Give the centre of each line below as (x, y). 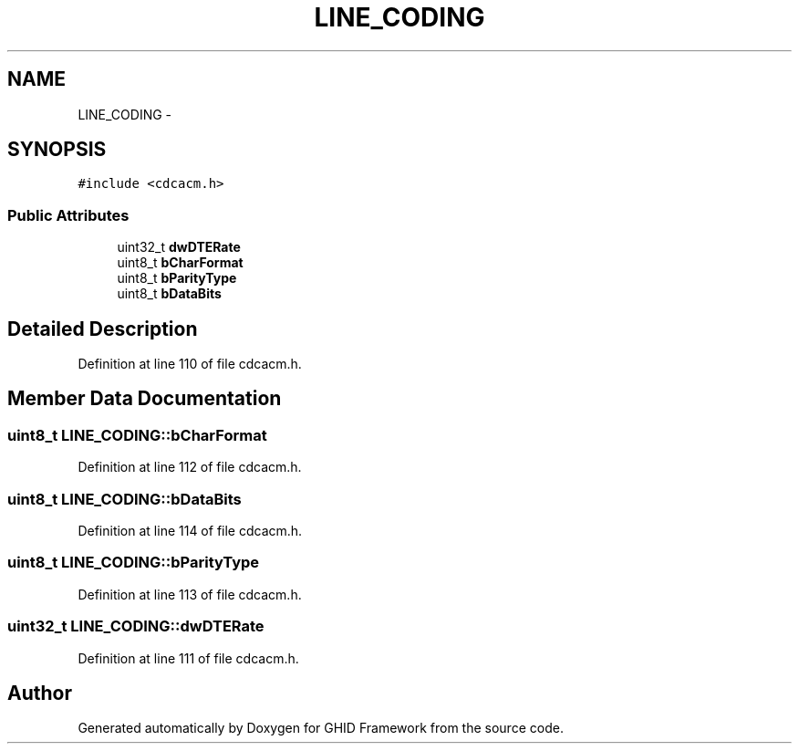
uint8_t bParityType (177, 278)
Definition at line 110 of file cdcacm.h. (190, 364)
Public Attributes (68, 215)
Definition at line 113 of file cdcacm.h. (190, 594)
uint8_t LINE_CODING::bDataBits (125, 499)
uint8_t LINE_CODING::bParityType (134, 563)
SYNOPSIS (57, 150)
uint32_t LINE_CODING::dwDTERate (136, 626)
